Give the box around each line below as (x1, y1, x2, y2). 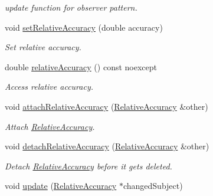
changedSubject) (123, 179, 183, 192)
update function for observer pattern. (5, 1, 137, 13)
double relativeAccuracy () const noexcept (5, 60, 157, 73)
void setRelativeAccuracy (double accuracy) (5, 21, 163, 33)
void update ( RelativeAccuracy (5, 179, 117, 192)
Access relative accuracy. (5, 80, 93, 93)
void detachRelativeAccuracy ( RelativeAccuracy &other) (5, 140, 209, 152)
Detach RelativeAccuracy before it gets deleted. (5, 159, 172, 172)
